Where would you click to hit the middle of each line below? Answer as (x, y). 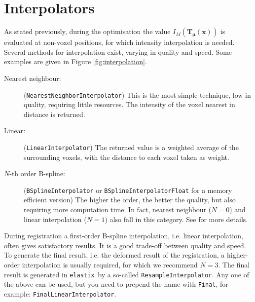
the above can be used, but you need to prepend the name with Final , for (116, 284)
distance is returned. (55, 114)
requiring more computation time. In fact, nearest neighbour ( (118, 209)
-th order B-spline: (37, 173)
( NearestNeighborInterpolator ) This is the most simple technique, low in (137, 94)
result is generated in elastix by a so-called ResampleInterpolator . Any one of (127, 274)
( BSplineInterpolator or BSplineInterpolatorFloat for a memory (128, 190)
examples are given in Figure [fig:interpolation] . (75, 61)
